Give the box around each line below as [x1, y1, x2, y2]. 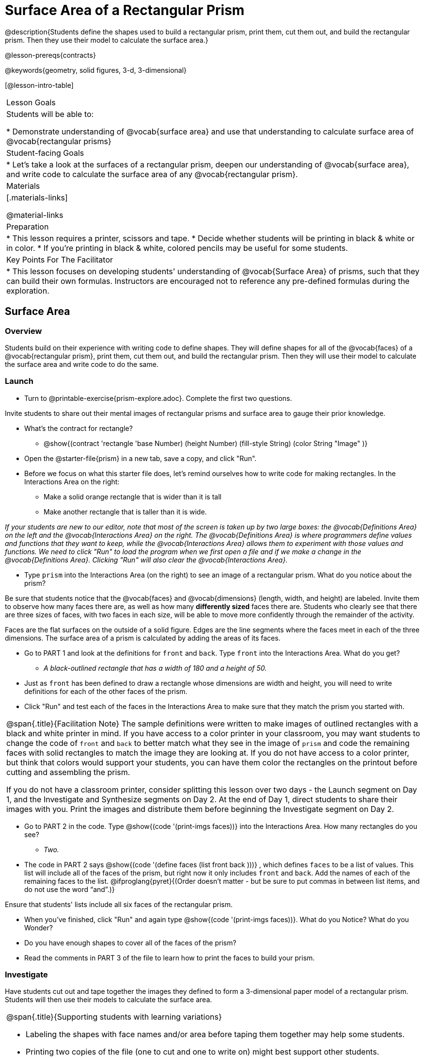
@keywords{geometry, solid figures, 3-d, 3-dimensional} [5, 66, 187, 74]
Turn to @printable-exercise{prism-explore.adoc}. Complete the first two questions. [24, 394, 292, 402]
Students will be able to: [6, 109, 94, 119]
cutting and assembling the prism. [6, 767, 130, 777]
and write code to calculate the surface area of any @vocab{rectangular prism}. [6, 169, 298, 179]
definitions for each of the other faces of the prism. [24, 687, 188, 695]
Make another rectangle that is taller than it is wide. [44, 507, 207, 516]
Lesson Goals [6, 97, 56, 107]
